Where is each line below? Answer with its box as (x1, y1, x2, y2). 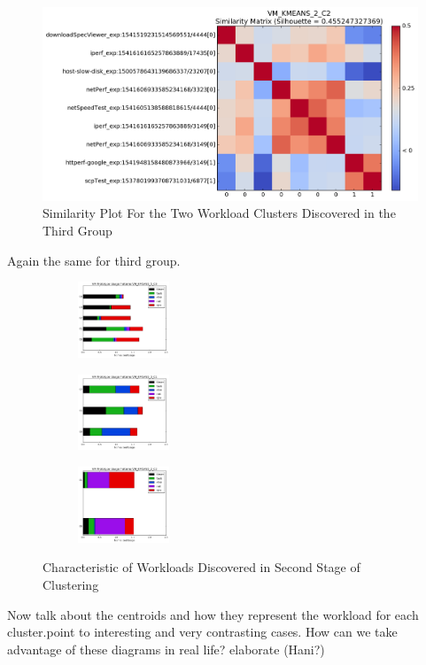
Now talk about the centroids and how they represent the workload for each (7, 605, 419, 623)
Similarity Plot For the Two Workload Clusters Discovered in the (43, 204, 396, 222)
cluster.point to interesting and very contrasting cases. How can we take (7, 622, 398, 641)
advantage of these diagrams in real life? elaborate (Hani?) (7, 639, 325, 658)
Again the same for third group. (7, 251, 181, 269)
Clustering (43, 575, 99, 593)
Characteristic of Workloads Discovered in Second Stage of (43, 558, 360, 576)
